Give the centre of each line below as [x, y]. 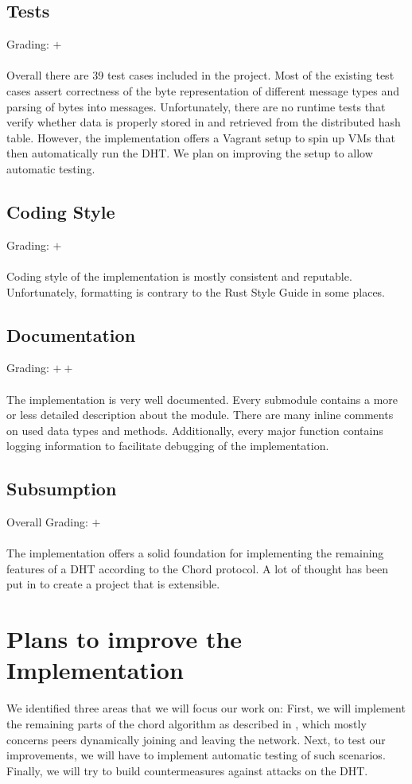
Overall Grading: [47, 522]
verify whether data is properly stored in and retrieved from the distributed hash [204, 122]
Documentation [71, 334]
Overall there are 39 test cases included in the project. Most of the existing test [200, 75]
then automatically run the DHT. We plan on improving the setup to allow [190, 153]
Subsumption [62, 489]
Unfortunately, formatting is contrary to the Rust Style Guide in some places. [196, 291]
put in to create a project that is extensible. [113, 584]
